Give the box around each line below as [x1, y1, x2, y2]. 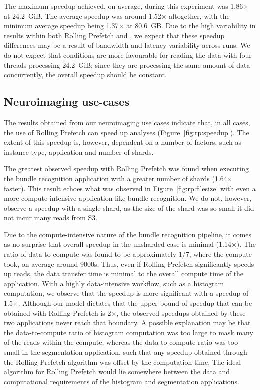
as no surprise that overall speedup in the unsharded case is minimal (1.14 [4, 239, 231, 249]
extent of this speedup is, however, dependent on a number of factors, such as [4, 137, 242, 147]
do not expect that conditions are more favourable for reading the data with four [4, 49, 252, 60]
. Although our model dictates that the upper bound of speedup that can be [18, 298, 252, 308]
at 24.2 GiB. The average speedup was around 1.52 [4, 10, 161, 21]
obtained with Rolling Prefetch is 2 [4, 307, 111, 318]
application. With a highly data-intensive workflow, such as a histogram [4, 278, 224, 288]
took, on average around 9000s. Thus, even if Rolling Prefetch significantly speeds [4, 258, 254, 269]
